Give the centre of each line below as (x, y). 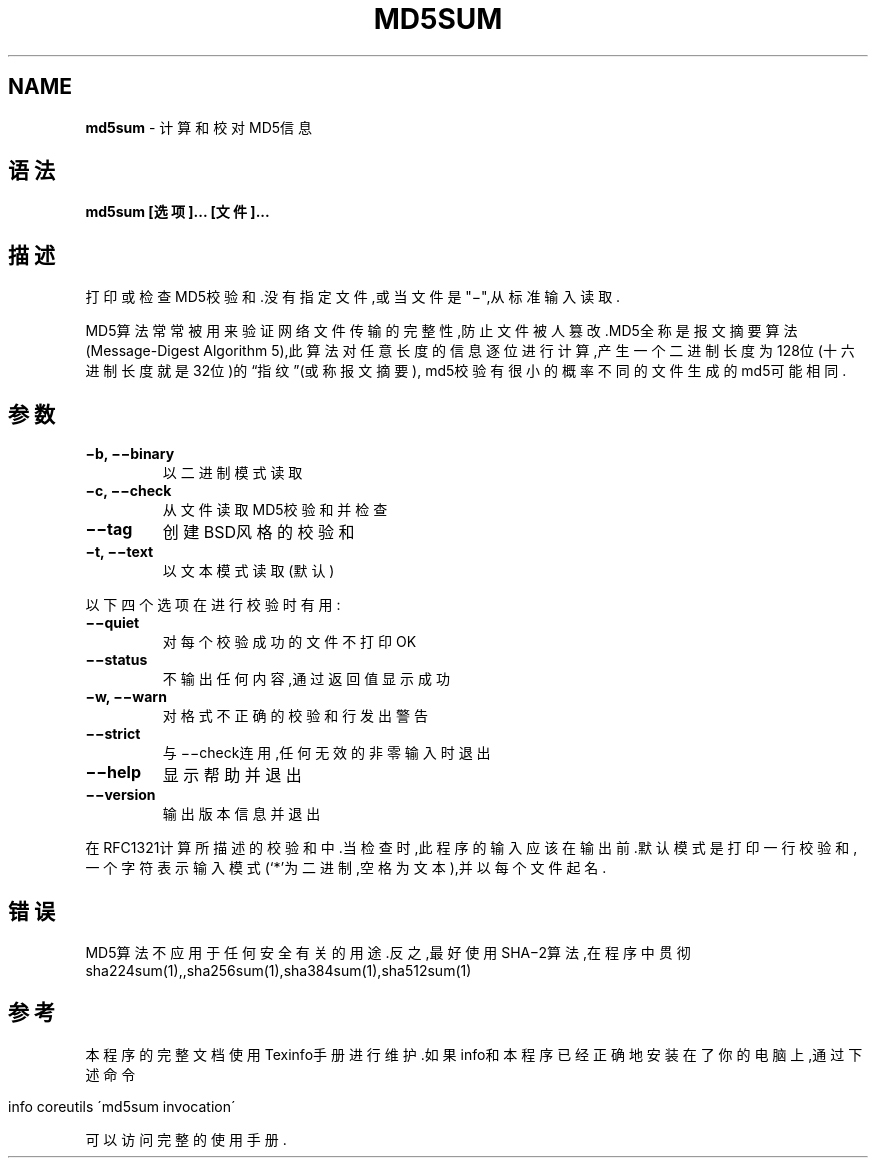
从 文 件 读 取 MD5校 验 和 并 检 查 (275, 510)
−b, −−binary (130, 454)
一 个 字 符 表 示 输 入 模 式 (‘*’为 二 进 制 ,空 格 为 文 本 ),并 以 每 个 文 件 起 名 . (346, 868)
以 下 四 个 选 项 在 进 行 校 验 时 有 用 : (213, 605)
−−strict (113, 734)
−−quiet (112, 623)
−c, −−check (128, 491)
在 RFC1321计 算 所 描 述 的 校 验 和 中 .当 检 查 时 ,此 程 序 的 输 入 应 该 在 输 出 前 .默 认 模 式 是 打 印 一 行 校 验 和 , (471, 848)
